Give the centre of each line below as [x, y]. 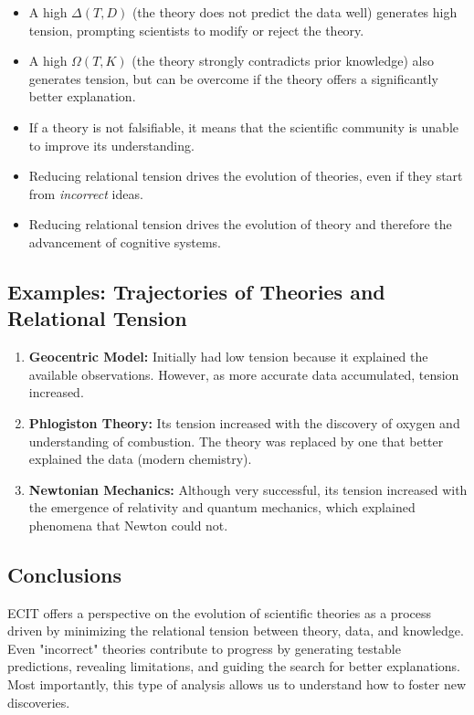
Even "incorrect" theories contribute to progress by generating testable [204, 648]
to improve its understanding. [111, 145]
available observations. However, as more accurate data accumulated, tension [244, 374]
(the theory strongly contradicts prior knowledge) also [283, 61]
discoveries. [39, 702]
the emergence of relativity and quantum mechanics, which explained [222, 507]
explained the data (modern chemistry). [140, 459]
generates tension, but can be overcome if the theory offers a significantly [233, 78]
